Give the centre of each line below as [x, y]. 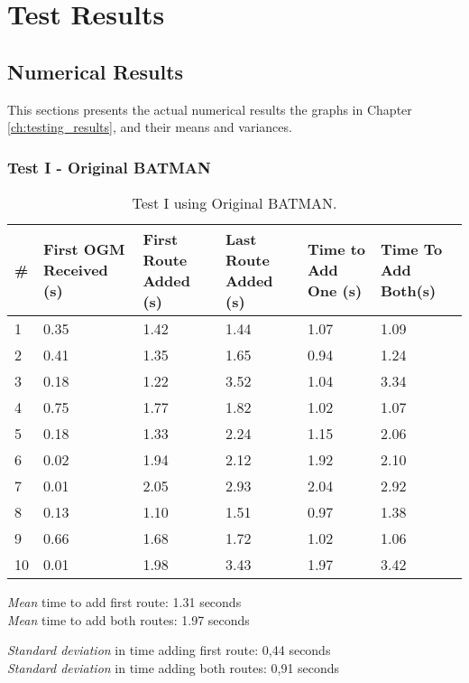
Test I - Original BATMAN [109, 167]
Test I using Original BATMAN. [234, 202]
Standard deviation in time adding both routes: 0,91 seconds [174, 667]
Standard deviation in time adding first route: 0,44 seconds [169, 650]
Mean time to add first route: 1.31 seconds [124, 601]
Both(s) [408, 291]
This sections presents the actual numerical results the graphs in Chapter [210, 109]
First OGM [84, 249]
